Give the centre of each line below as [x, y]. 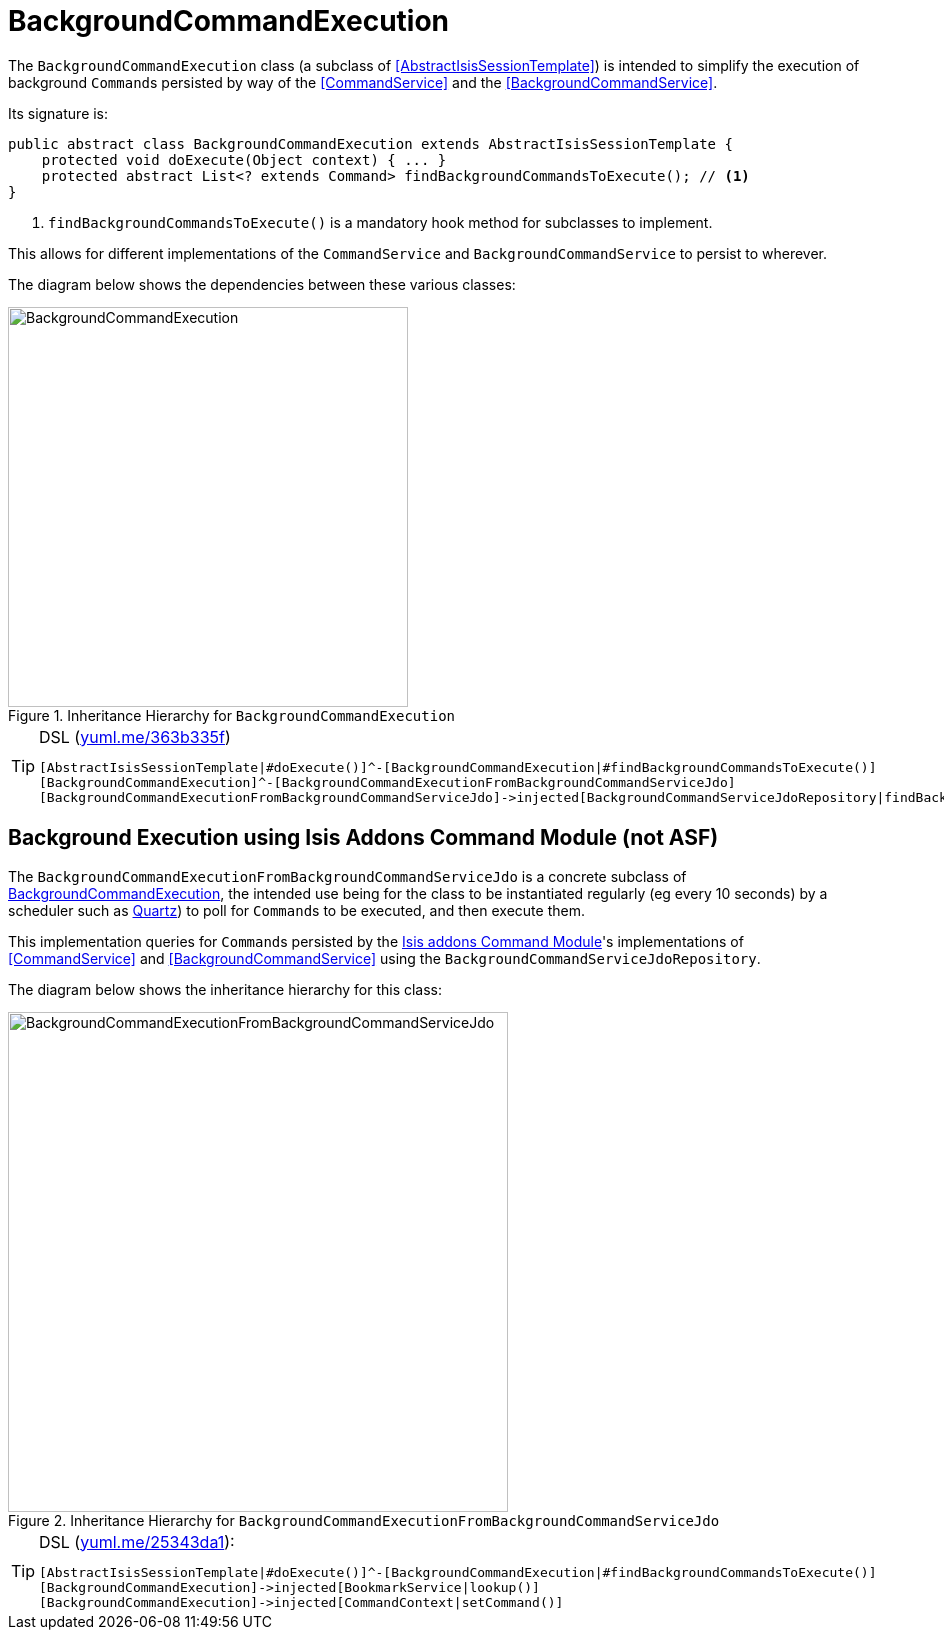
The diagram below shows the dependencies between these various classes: [262, 284]
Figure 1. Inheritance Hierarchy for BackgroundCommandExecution [232, 715]
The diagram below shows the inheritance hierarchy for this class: [225, 989]
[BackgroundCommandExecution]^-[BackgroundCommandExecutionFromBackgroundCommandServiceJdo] [387, 782]
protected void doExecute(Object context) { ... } [244, 159]
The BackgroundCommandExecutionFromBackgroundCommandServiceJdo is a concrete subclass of [347, 876]
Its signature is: [58, 113]
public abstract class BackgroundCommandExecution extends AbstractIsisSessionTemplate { [370, 143]
